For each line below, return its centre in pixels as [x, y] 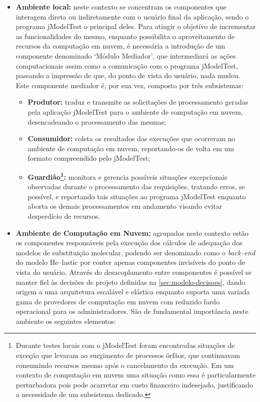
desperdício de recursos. [64, 216]
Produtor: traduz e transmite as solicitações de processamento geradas [138, 102]
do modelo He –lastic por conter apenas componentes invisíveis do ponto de [130, 262]
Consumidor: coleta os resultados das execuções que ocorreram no [131, 138]
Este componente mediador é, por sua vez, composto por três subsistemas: [129, 85]
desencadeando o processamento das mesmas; [97, 121]
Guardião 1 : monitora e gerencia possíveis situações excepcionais [127, 176]
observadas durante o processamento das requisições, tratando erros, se [136, 186]
